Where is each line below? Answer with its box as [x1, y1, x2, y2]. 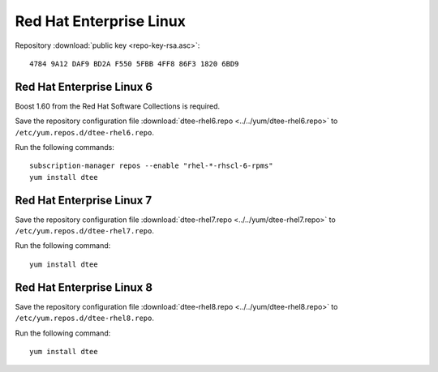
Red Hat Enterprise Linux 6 [15, 79, 153, 93]
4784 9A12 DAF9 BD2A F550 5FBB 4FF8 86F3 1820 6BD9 [29, 59, 239, 68]
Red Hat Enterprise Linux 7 [15, 193, 152, 207]
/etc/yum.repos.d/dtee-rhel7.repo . [15, 226, 154, 236]
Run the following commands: [15, 143, 115, 152]
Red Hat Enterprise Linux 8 [15, 280, 153, 294]
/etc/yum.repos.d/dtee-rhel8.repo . [15, 313, 154, 323]
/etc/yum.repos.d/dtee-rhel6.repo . [15, 127, 154, 137]
